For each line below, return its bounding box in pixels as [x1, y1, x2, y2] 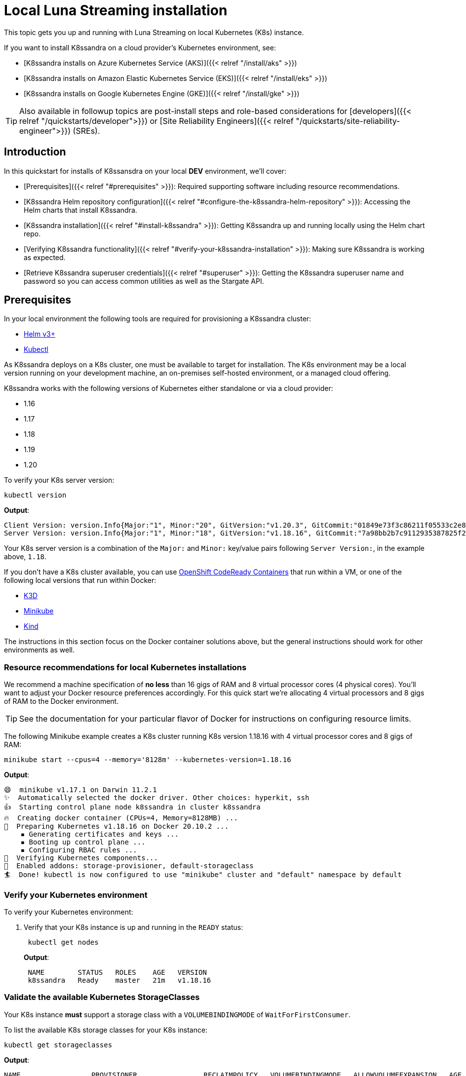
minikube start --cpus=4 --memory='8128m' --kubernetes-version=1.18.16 [4, 756, 291, 764]
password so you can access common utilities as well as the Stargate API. [24, 276, 264, 285]
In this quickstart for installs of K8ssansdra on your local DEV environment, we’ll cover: [4, 166, 287, 175]
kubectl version [4, 491, 67, 500]
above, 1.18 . [4, 552, 47, 561]
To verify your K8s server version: [4, 476, 115, 485]
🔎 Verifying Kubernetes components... [4, 854, 158, 862]
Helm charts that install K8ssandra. [24, 205, 137, 214]
